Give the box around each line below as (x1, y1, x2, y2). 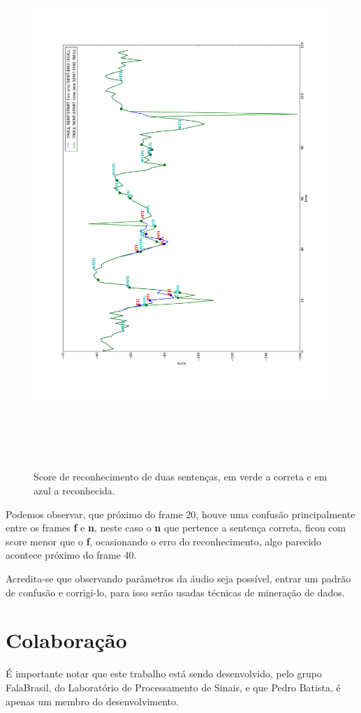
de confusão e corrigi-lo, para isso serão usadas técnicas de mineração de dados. (6, 585, 345, 599)
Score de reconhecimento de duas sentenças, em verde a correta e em (34, 469, 327, 484)
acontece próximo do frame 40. (6, 547, 137, 562)
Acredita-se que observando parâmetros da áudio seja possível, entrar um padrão (6, 571, 351, 586)
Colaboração (6, 626, 127, 654)
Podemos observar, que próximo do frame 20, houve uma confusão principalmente (6, 506, 355, 521)
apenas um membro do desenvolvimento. (6, 693, 179, 708)
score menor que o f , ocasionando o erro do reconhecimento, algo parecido (6, 534, 322, 548)
